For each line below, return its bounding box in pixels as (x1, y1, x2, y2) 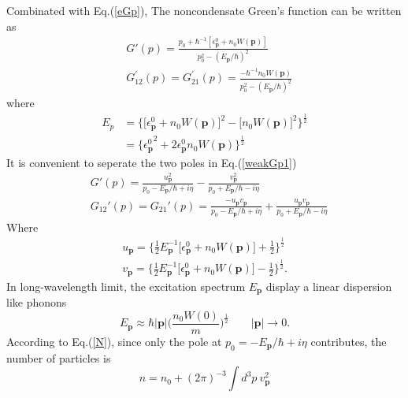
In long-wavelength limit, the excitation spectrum (6, 277, 246, 294)
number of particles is (6, 349, 111, 366)
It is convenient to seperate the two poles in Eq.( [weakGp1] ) (6, 154, 297, 170)
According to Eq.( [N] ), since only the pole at (6, 333, 222, 349)
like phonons (6, 294, 67, 311)
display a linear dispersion (265, 277, 392, 294)
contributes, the (310, 333, 387, 349)
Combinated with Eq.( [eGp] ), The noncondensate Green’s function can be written (6, 2, 402, 18)
